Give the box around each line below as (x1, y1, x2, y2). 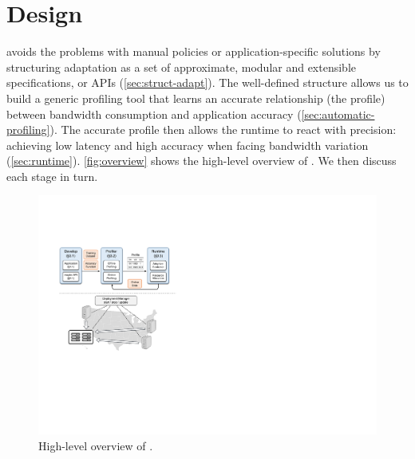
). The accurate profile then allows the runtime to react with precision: (49, 121, 397, 138)
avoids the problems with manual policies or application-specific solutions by (6, 43, 381, 60)
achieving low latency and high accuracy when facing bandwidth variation (6, 136, 369, 153)
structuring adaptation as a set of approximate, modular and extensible (6, 58, 357, 75)
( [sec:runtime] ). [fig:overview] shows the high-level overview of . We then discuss (6, 152, 397, 169)
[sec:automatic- (301, 105, 375, 122)
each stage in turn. (6, 167, 98, 184)
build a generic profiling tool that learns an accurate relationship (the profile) (6, 89, 385, 106)
